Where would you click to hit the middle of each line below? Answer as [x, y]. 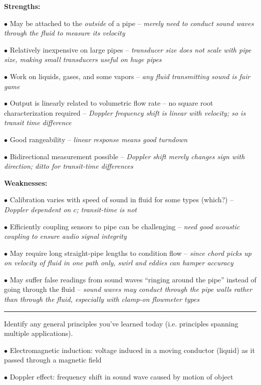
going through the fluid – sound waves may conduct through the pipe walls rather [128, 289]
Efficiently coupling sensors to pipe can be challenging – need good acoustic [125, 226]
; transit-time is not [106, 209]
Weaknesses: [26, 182]
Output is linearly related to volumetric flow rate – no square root [111, 103]
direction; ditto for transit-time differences [69, 166]
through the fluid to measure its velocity [65, 33]
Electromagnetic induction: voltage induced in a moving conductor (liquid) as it [132, 350]
